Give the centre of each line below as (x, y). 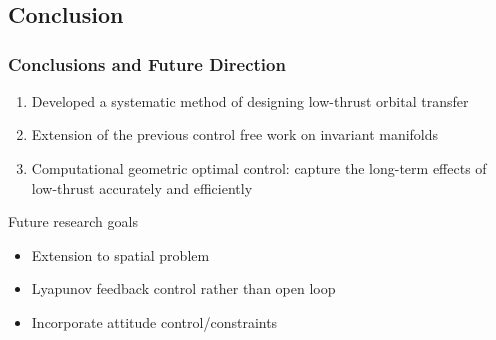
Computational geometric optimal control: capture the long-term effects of (259, 167)
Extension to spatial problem (120, 254)
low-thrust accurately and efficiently (142, 187)
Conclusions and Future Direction (147, 63)
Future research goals (73, 221)
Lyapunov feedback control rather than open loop (183, 288)
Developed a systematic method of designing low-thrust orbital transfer (250, 100)
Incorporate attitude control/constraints (154, 321)
